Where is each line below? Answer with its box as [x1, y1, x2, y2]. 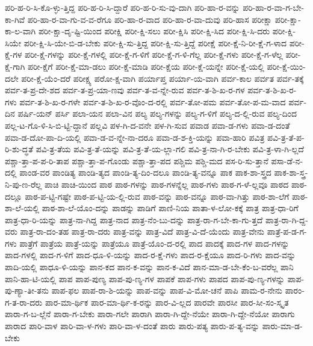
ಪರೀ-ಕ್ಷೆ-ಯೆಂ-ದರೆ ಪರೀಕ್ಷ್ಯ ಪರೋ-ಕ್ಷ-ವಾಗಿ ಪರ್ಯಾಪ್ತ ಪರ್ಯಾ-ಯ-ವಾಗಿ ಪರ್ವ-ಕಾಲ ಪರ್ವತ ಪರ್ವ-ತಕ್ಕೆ [21, 72, 304, 84]
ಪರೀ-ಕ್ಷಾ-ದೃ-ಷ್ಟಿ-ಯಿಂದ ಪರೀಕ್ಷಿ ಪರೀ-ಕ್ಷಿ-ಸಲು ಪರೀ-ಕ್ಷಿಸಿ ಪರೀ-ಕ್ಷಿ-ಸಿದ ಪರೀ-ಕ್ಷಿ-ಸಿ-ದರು [38, 25, 270, 37]
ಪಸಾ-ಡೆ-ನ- [271, 154, 303, 167]
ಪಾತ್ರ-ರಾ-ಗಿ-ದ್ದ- [265, 213, 308, 226]
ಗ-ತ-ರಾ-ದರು [5, 295, 43, 308]
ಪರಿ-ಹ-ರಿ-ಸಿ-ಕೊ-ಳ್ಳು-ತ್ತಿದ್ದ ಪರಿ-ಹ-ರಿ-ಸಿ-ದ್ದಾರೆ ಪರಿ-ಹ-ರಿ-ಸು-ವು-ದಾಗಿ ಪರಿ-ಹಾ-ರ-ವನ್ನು [5, 1, 240, 13]
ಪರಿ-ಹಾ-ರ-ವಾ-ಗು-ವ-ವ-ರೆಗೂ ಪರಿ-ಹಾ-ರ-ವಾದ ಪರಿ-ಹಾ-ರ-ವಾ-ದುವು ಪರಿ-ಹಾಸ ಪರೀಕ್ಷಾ [27, 13, 273, 25]
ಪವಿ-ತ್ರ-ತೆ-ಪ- [267, 131, 305, 143]
